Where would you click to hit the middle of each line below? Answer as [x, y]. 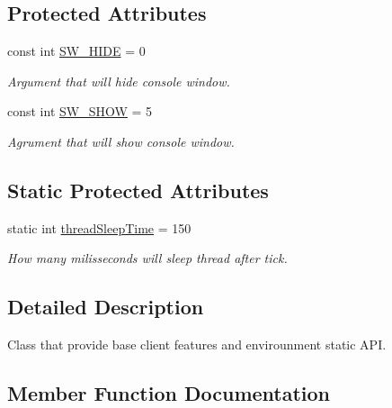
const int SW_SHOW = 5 [80, 111]
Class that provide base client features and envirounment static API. [197, 345]
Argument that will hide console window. [119, 81]
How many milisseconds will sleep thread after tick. [147, 258]
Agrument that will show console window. [121, 141]
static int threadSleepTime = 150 [99, 227]
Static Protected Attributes [138, 190]
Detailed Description [106, 307]
